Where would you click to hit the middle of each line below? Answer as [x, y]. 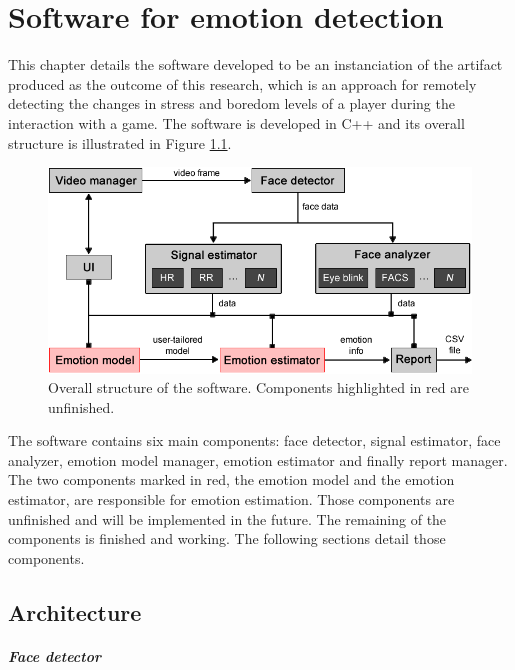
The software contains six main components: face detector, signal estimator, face [254, 440]
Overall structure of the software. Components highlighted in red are [258, 387]
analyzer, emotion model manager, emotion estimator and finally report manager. [258, 459]
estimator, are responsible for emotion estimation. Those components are [231, 499]
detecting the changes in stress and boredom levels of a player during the [231, 103]
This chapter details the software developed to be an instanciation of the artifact [255, 64]
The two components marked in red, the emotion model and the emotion [231, 479]
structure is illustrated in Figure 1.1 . [120, 142]
